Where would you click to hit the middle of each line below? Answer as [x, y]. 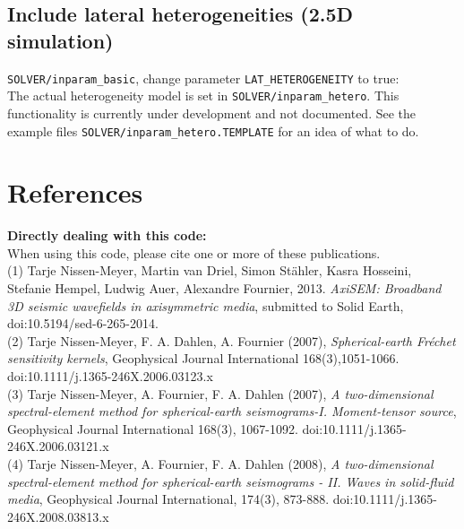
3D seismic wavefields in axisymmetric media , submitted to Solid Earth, [206, 305]
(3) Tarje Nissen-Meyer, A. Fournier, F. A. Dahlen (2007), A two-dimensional [220, 393]
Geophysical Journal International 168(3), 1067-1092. [153, 428]
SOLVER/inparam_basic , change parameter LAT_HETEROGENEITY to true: [203, 78]
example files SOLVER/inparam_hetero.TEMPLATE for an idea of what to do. [213, 130]
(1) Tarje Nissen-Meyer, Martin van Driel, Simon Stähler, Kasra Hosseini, [210, 270]
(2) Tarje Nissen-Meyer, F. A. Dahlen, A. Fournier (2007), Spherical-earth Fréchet [232, 340]
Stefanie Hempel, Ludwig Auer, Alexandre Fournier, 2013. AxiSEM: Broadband [224, 288]
